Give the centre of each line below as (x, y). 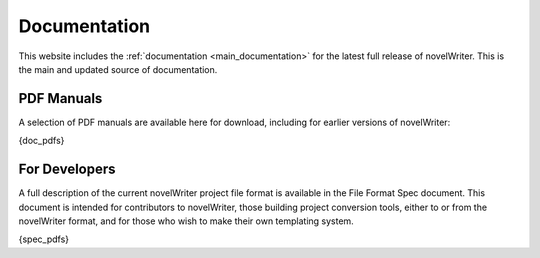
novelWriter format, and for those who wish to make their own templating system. (186, 221)
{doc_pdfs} (41, 141)
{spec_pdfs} (44, 239)
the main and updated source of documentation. (118, 69)
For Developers (67, 169)
